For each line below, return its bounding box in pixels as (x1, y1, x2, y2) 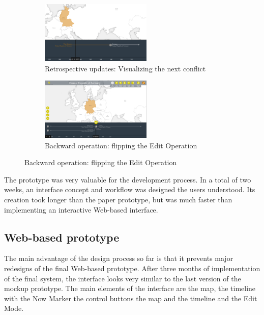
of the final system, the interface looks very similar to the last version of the (4, 273, 241, 283)
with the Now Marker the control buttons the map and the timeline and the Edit (4, 293, 257, 303)
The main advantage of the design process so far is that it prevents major (4, 253, 233, 264)
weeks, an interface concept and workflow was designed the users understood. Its (4, 184, 255, 195)
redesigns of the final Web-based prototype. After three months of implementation (4, 262, 260, 273)
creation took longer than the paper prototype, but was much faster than (4, 194, 232, 204)
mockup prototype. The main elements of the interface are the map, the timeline (4, 283, 256, 294)
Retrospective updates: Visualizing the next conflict (45, 63, 206, 73)
